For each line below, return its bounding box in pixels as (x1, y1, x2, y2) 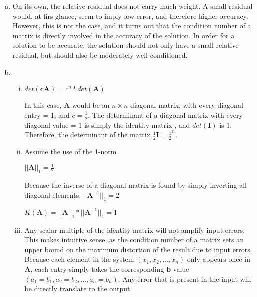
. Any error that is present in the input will (118, 273, 251, 284)
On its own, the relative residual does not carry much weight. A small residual (12, 1, 253, 11)
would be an (72, 100, 110, 110)
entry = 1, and (24, 109, 70, 120)
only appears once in (187, 254, 250, 264)
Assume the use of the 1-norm (24, 146, 117, 156)
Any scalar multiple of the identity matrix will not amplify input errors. (24, 224, 245, 235)
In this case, (24, 100, 62, 110)
